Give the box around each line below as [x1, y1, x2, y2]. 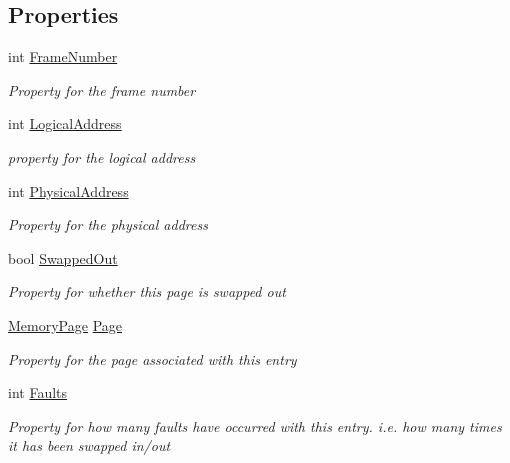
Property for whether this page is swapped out [8, 281, 286, 302]
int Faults [8, 382, 68, 403]
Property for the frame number [8, 79, 196, 100]
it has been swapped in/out [8, 435, 171, 456]
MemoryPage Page [8, 314, 122, 335]
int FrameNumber [8, 46, 118, 67]
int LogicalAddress [8, 113, 122, 134]
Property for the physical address [8, 214, 208, 235]
